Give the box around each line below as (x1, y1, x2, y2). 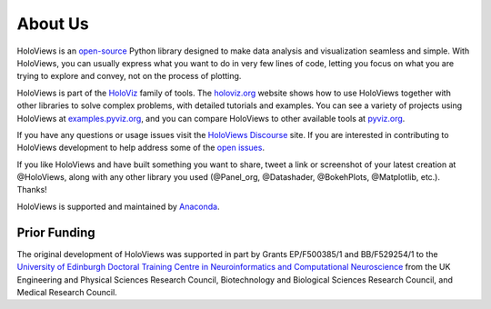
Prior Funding (16, 224, 95, 240)
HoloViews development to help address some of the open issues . (16, 142, 266, 154)
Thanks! (16, 184, 47, 195)
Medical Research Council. (16, 286, 117, 297)
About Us (16, 14, 90, 34)
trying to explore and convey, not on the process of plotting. (16, 71, 242, 82)
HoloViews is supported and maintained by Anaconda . (16, 201, 220, 212)
